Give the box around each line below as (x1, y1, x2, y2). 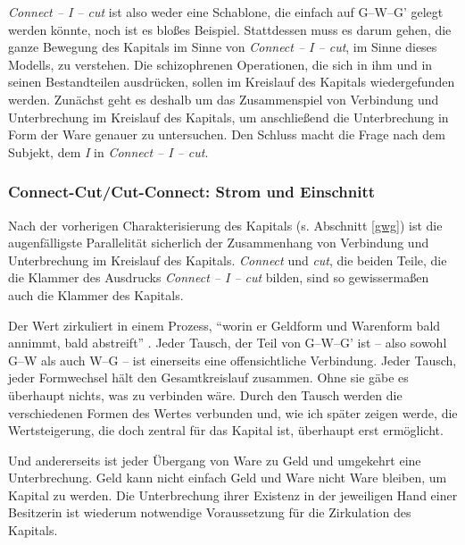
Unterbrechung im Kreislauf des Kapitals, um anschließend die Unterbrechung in (8, 107, 449, 126)
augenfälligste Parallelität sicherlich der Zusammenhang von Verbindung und (8, 233, 429, 252)
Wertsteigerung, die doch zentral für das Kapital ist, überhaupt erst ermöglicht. (8, 421, 444, 440)
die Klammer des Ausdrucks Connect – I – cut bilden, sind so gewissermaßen (8, 268, 429, 287)
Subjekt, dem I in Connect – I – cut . (8, 142, 209, 161)
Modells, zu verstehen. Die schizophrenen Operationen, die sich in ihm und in (8, 54, 433, 73)
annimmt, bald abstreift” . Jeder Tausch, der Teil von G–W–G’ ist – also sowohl (8, 333, 447, 352)
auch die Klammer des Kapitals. (8, 285, 184, 304)
